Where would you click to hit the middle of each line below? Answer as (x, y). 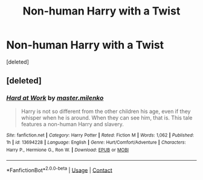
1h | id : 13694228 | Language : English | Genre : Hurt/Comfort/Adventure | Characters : (96, 143)
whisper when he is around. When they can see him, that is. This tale (107, 117)
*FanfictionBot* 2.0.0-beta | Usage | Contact (60, 169)
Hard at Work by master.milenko (55, 98)
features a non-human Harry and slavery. (72, 124)
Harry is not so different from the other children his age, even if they (106, 111)
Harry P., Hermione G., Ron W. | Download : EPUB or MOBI (67, 150)
